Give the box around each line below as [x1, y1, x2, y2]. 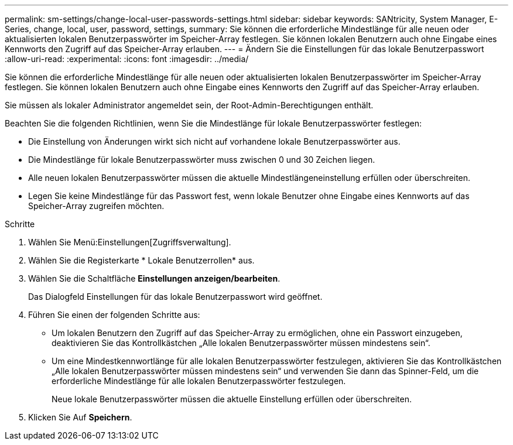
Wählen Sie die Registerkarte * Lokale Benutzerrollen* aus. [28, 255, 255, 265]
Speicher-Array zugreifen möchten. [28, 201, 165, 211]
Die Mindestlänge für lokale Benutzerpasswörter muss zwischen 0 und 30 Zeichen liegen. [28, 155, 375, 165]
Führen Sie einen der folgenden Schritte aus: [28, 310, 200, 320]
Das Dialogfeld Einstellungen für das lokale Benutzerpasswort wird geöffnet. [28, 292, 323, 302]
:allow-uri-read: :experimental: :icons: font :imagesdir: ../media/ [5, 54, 249, 64]
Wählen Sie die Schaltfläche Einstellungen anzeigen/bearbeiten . [28, 273, 281, 283]
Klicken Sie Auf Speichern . [28, 412, 132, 422]
